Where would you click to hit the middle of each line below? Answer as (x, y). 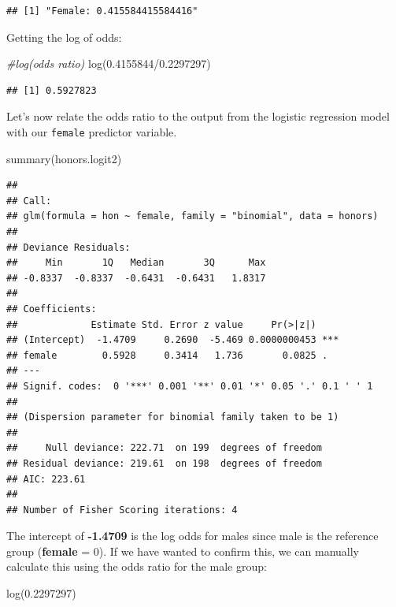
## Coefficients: (52, 309)
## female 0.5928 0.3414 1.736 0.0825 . (167, 355)
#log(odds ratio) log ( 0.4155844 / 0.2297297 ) (109, 63)
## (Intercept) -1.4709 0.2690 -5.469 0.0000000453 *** (173, 340)
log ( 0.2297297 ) (41, 593)
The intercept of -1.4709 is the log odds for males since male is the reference (192, 536)
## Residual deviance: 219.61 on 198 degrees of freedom (164, 463)
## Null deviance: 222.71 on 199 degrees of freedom (164, 448)
